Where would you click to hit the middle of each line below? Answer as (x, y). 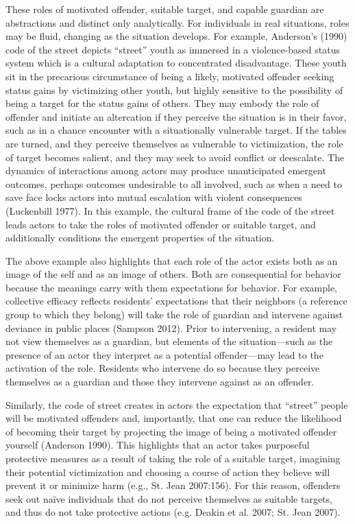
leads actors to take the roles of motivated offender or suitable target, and (161, 224)
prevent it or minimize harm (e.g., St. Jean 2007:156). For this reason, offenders (173, 485)
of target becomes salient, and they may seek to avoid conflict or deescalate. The (175, 157)
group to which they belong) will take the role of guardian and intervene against (174, 314)
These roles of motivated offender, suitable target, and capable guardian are (165, 9)
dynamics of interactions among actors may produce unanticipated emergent (166, 170)
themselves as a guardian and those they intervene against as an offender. (160, 382)
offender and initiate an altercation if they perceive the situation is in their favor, (176, 116)
